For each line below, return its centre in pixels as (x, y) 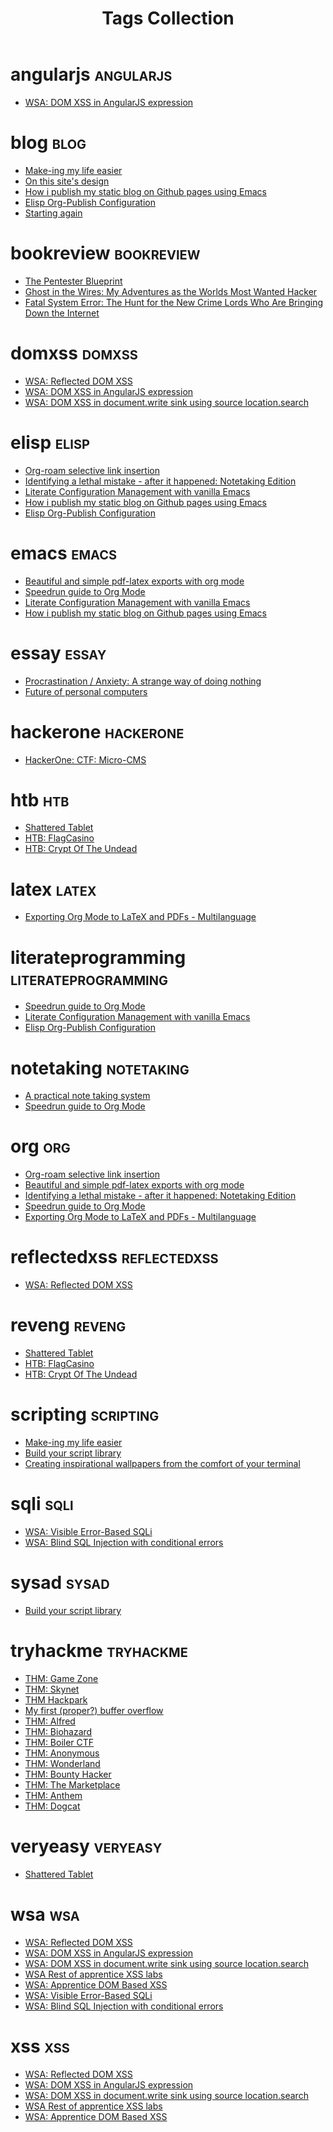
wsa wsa (45, 1914)
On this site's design (67, 181)
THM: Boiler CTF (59, 1742)
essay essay (58, 653)
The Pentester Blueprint (73, 281)
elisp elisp (50, 442)
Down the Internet (62, 313)
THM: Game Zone (61, 1678)
